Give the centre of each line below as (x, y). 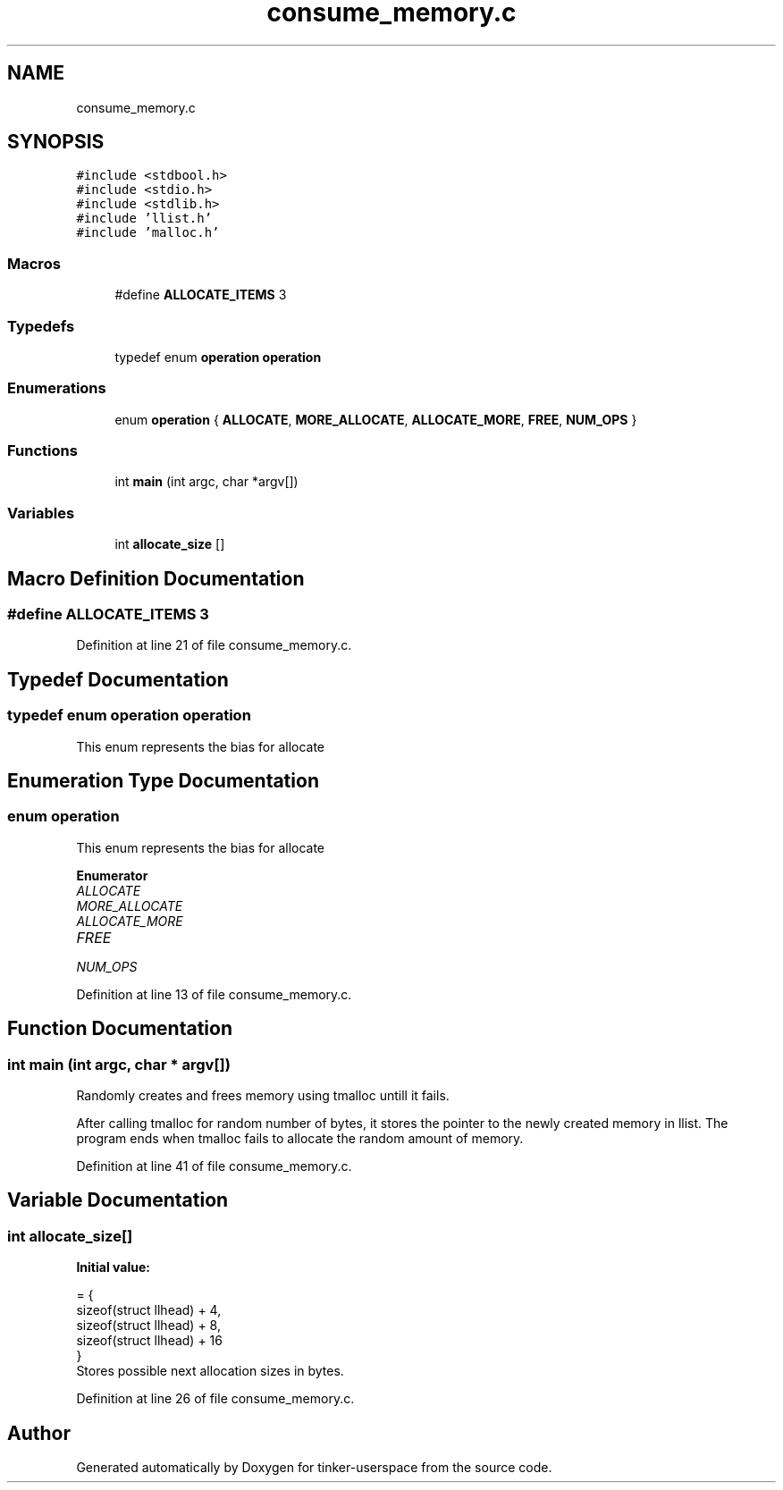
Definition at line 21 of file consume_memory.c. (214, 645)
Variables (41, 513)
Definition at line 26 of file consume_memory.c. (215, 1399)
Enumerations (57, 388)
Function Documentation (120, 1029)
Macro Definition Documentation (156, 578)
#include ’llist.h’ (144, 219)
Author (39, 1433)
